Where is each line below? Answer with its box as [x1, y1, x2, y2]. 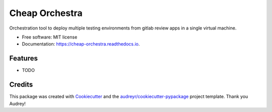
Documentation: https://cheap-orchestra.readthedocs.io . [22, 41, 140, 47]
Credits [9, 80, 33, 89]
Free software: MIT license [22, 34, 78, 40]
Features [9, 54, 38, 62]
